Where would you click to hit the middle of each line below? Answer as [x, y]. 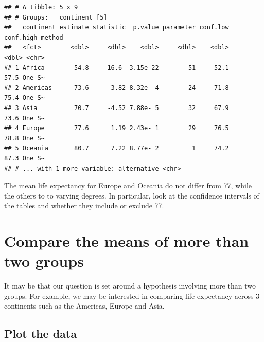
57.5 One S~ [24, 78]
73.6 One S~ [24, 118]
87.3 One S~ [24, 158]
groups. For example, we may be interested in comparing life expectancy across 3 [132, 295]
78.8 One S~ [24, 138]
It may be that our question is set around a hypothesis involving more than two [130, 286]
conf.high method [34, 37]
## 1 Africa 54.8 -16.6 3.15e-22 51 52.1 [117, 68]
